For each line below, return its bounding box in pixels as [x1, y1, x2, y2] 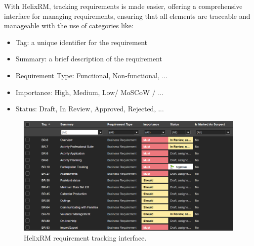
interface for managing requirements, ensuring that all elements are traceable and [4, 10, 251, 21]
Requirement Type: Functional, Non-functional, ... [15, 70, 168, 80]
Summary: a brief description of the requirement [15, 53, 163, 64]
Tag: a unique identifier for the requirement [15, 37, 147, 47]
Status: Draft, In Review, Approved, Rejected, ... [15, 103, 164, 114]
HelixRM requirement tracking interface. [24, 232, 147, 243]
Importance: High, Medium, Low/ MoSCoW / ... [15, 87, 164, 97]
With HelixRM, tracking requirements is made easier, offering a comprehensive [4, 1, 243, 11]
